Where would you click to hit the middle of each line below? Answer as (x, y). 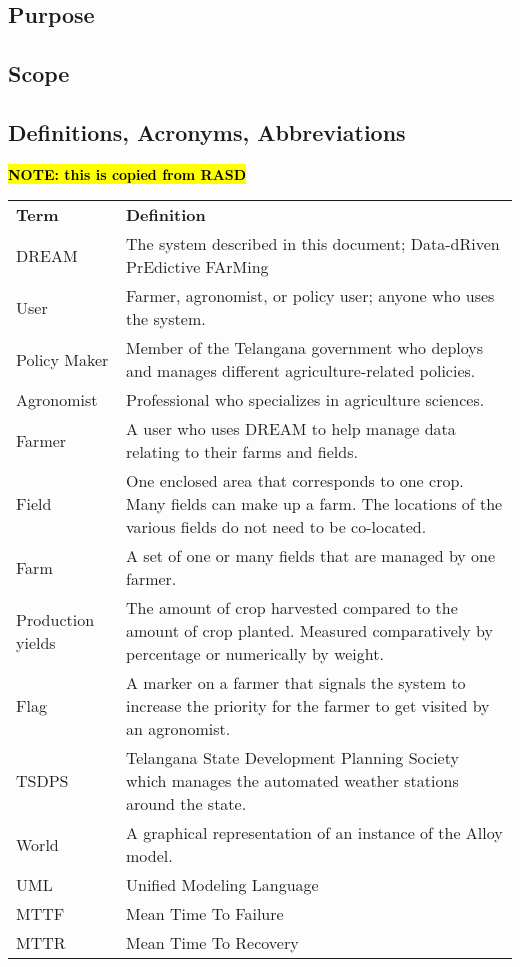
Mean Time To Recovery (212, 943)
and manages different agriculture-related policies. (301, 371)
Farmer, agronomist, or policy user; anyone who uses (310, 296)
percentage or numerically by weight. (255, 654)
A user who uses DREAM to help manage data (291, 429)
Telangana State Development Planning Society (292, 758)
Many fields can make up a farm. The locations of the (314, 504)
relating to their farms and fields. (242, 452)
